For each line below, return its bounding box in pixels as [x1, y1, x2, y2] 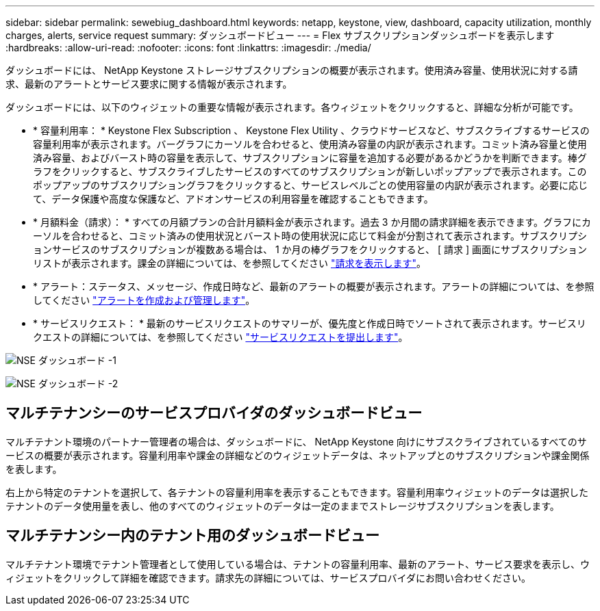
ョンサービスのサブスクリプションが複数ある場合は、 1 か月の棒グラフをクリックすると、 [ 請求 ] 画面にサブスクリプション [33, 244, 587, 255]
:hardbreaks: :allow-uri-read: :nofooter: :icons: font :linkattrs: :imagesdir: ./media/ [5, 42, 371, 53]
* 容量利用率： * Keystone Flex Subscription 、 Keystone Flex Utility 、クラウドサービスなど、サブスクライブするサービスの [33, 125, 590, 136]
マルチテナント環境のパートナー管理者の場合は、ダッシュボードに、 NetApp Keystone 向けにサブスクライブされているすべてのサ [5, 435, 587, 447]
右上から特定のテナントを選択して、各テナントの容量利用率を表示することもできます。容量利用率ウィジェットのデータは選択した [5, 486, 588, 498]
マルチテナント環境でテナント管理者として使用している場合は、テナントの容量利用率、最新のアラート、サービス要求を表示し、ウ [5, 558, 590, 570]
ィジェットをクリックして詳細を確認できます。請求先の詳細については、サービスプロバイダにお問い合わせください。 [5, 571, 531, 584]
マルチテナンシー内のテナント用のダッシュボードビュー [5, 527, 379, 545]
